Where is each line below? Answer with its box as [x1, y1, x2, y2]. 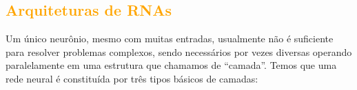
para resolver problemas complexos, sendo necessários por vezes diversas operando [6, 44, 352, 59]
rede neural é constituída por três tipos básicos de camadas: [6, 71, 258, 85]
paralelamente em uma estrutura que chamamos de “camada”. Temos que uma [6, 58, 337, 72]
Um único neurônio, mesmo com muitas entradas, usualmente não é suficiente [6, 31, 334, 46]
